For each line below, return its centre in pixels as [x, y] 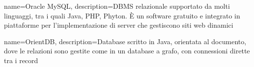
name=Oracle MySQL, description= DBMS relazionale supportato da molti [117, 6]
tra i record [21, 60]
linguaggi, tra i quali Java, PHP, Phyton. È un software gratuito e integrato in [122, 15]
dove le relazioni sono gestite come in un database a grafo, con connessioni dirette [127, 51]
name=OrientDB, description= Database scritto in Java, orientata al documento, [125, 41]
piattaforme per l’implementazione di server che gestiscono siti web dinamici [119, 25]
